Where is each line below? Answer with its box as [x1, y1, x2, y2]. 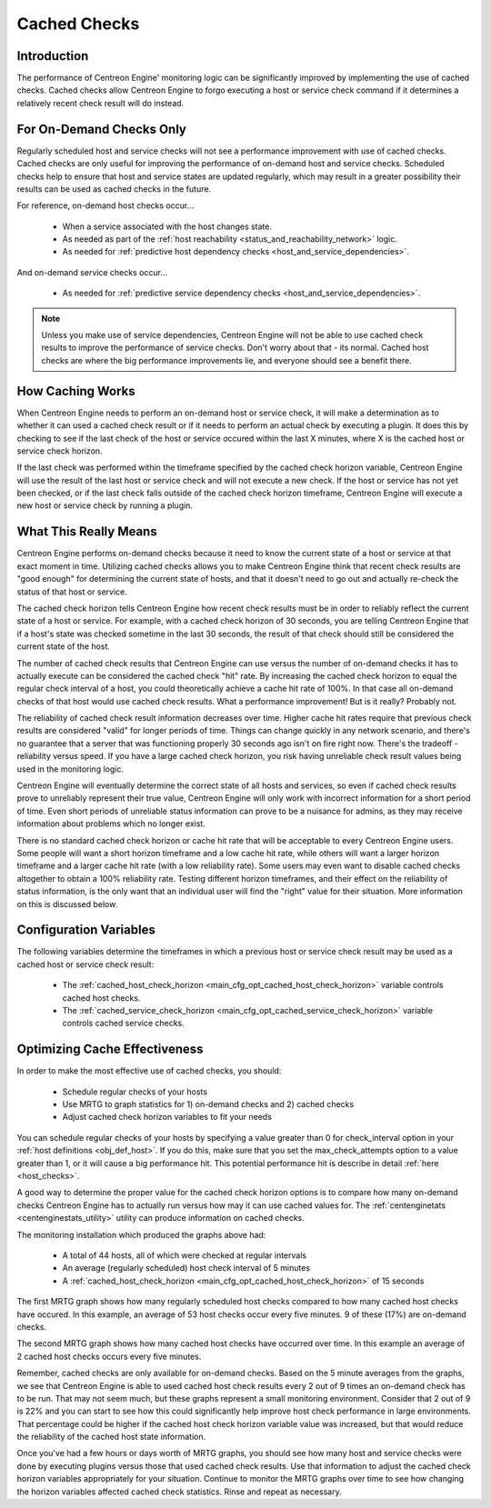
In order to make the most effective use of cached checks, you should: [16, 1065, 282, 1076]
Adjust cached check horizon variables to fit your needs [62, 1112, 273, 1123]
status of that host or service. [16, 586, 127, 597]
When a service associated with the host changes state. [62, 221, 273, 232]
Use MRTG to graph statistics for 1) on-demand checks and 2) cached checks [62, 1099, 355, 1110]
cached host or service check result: [16, 959, 155, 970]
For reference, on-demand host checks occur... [16, 200, 195, 211]
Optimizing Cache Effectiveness [16, 1042, 204, 1057]
